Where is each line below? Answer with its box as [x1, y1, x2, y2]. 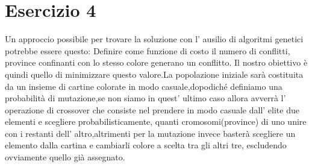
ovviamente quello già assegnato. [5, 151, 125, 163]
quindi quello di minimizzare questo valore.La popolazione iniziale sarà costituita [5, 68, 304, 80]
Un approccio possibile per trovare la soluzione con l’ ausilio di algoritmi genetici [5, 33, 304, 45]
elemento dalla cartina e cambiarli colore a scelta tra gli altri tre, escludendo [5, 139, 287, 151]
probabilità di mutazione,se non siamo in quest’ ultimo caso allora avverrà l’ [5, 92, 286, 104]
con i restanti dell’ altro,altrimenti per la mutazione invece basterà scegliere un [5, 127, 296, 139]
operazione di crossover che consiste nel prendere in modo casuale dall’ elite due [5, 103, 299, 116]
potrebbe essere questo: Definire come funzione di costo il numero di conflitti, [5, 44, 290, 57]
